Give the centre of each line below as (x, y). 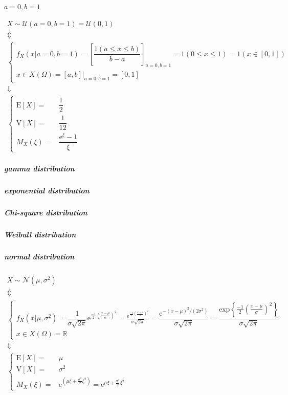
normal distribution (39, 257)
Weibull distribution (40, 235)
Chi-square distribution (46, 213)
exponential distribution (47, 191)
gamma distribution (39, 169)
